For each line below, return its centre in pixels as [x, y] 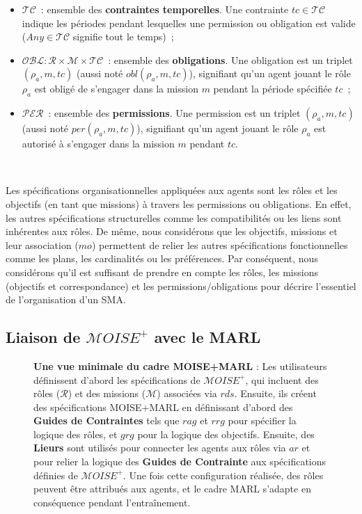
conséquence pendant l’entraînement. [112, 502]
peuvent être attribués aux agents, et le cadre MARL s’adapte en [172, 489]
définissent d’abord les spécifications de [117, 379]
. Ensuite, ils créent [275, 393]
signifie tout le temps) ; [123, 37]
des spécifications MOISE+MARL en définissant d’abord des [163, 407]
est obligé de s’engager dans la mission [116, 89]
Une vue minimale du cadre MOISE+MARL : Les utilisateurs [180, 366]
